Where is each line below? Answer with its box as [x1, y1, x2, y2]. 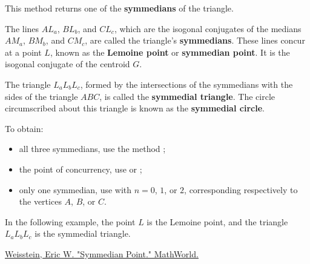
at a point [5, 45, 42, 58]
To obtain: [5, 122, 44, 134]
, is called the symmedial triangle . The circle [99, 90, 275, 102]
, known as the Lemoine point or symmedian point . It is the [50, 45, 290, 58]
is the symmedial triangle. [35, 227, 131, 240]
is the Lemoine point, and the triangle [147, 215, 288, 228]
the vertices [19, 195, 62, 208]
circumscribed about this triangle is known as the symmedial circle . [5, 102, 265, 114]
